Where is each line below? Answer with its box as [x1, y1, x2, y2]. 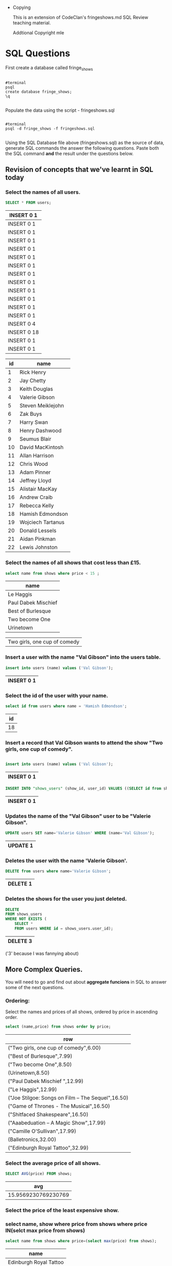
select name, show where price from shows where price [5, 1220, 147, 1228]
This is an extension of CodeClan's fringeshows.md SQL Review [12, 14, 148, 20]
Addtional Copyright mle [12, 30, 64, 35]
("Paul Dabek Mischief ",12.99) [8, 1077, 83, 1084]
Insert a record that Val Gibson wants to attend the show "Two [5, 739, 163, 746]
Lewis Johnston [19, 544, 58, 551]
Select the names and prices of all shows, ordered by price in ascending [5, 1009, 158, 1015]
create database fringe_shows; [5, 89, 72, 94]
